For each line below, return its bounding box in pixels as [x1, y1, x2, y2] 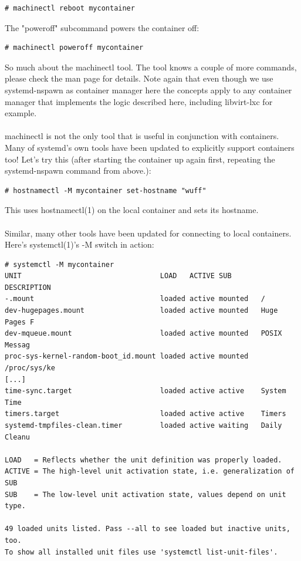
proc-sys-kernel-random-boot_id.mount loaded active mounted [5, 352, 249, 361]
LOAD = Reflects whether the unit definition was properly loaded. [5, 455, 282, 464]
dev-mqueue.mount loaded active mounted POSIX [5, 329, 282, 338]
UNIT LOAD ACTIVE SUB [5, 272, 232, 280]
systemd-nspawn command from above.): [5, 164, 151, 177]
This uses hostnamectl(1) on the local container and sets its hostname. [5, 204, 259, 216]
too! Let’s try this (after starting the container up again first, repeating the [5, 153, 275, 165]
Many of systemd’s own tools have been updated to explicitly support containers [5, 141, 295, 153]
